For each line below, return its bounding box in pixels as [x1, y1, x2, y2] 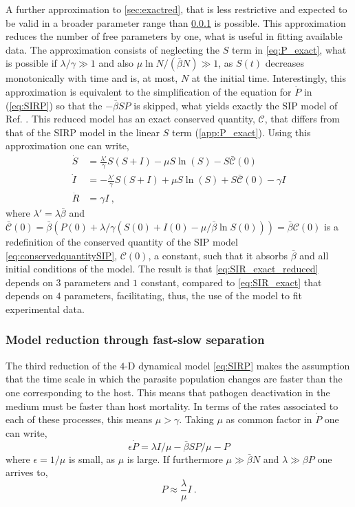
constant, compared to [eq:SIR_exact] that [140, 274, 322, 289]
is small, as [68, 451, 116, 466]
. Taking [179, 412, 214, 427]
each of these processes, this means [6, 412, 153, 427]
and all [299, 248, 329, 262]
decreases [265, 56, 304, 70]
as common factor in [226, 412, 312, 427]
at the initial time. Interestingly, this [191, 71, 346, 85]
